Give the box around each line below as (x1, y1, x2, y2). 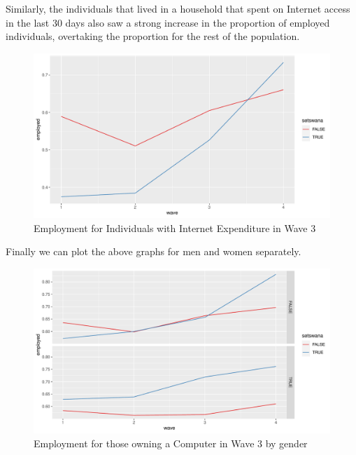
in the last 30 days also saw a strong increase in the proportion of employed (6, 15, 330, 29)
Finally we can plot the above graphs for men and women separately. (6, 244, 301, 259)
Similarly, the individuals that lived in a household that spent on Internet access (6, 1, 350, 15)
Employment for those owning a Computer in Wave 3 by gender (34, 435, 308, 450)
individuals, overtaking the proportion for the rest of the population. (6, 29, 300, 43)
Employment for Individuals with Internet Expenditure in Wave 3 (34, 220, 316, 235)
